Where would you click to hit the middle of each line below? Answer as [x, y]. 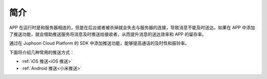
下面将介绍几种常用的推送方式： [42, 52]
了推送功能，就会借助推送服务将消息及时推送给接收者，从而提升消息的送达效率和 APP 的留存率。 [108, 34]
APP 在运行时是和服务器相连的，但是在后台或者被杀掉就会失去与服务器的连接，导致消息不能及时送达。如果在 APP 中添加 [132, 27]
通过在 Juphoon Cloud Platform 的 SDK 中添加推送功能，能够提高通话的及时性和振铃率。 [99, 43]
